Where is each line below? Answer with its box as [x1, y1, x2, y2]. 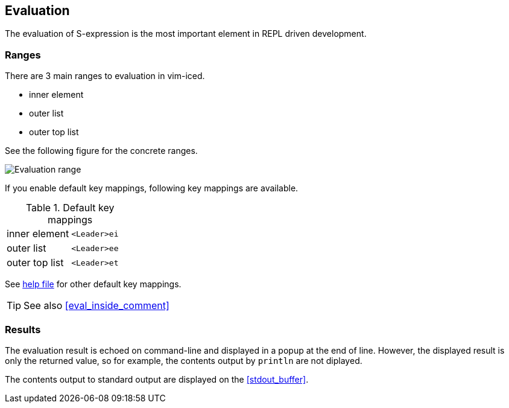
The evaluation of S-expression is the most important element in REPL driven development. [5, 28, 367, 39]
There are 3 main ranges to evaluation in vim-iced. [5, 71, 205, 81]
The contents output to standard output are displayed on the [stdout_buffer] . [5, 374, 309, 384]
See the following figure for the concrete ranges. [5, 145, 198, 156]
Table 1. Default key [25, 202, 115, 214]
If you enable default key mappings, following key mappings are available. [5, 183, 299, 194]
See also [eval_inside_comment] [24, 299, 169, 312]
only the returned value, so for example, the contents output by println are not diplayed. [5, 355, 362, 366]
